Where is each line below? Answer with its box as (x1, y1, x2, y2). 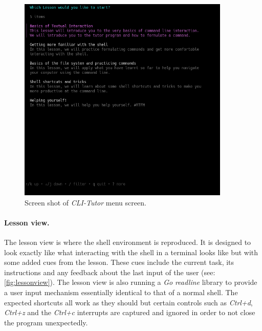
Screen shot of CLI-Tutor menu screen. (25, 197, 146, 208)
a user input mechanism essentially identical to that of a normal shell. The (4, 287, 238, 298)
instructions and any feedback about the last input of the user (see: (4, 266, 215, 277)
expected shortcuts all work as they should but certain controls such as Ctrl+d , (4, 297, 253, 307)
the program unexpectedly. (4, 317, 88, 327)
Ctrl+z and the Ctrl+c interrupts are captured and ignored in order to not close (4, 307, 255, 318)
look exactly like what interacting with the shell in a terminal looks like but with (4, 246, 258, 257)
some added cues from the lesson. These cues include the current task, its (4, 257, 234, 267)
